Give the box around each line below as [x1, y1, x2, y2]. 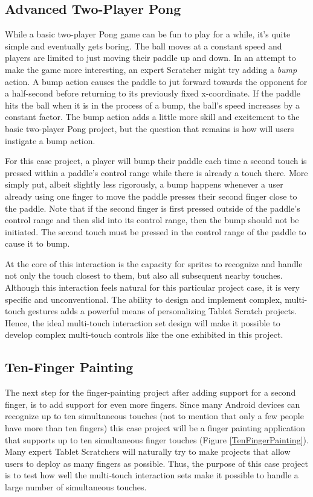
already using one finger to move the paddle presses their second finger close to [5, 189, 297, 202]
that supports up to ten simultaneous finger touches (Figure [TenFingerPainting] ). [5, 433, 309, 446]
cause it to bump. [5, 237, 70, 250]
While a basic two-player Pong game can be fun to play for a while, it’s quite [5, 28, 291, 40]
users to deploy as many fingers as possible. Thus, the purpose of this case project [5, 457, 308, 469]
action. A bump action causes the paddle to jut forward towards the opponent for [5, 75, 308, 87]
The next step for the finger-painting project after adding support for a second [5, 386, 296, 399]
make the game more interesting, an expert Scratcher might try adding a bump [5, 63, 297, 75]
